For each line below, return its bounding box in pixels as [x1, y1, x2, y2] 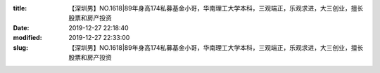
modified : [13, 34, 42, 42]
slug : [13, 43, 28, 52]
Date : [13, 23, 30, 32]
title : [13, 4, 27, 12]
